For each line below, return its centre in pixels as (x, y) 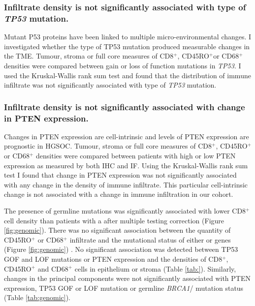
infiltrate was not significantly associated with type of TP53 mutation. (110, 85)
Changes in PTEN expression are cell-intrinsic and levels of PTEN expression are (127, 136)
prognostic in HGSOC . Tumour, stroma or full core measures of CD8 (108, 146)
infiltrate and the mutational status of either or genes (150, 239)
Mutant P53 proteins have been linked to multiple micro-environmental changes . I (128, 37)
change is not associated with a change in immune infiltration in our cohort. (119, 194)
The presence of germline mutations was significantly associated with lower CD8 (125, 211)
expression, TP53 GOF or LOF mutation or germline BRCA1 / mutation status (124, 288)
